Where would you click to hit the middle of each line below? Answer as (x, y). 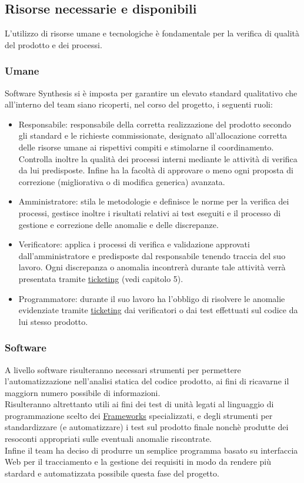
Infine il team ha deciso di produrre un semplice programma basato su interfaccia (151, 450)
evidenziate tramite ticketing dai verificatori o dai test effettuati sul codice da (158, 310)
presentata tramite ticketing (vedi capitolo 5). (101, 278)
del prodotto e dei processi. (54, 44)
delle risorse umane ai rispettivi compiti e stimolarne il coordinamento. (146, 147)
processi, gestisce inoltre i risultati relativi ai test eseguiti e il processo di (150, 212)
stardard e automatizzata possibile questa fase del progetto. (112, 473)
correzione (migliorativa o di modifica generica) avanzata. (122, 181)
